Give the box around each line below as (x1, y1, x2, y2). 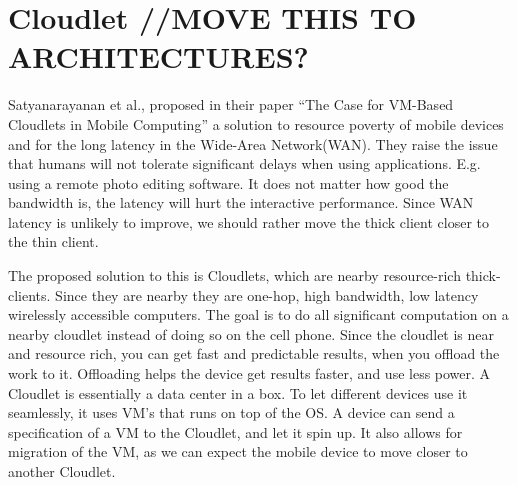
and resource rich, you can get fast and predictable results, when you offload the (8, 343, 500, 364)
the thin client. (8, 231, 99, 252)
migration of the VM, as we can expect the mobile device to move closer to (8, 441, 468, 462)
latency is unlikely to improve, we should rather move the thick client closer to (8, 211, 490, 232)
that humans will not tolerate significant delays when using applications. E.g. (8, 153, 481, 174)
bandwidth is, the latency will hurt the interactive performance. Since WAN (8, 192, 474, 213)
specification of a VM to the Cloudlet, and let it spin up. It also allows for (8, 421, 463, 442)
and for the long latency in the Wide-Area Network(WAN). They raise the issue (8, 133, 498, 154)
